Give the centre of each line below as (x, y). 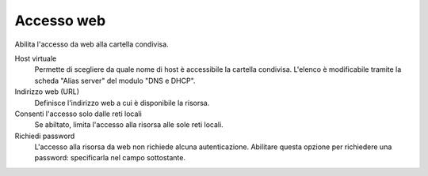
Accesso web (60, 21)
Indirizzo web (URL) (47, 92)
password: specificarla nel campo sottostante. (110, 158)
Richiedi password (45, 136)
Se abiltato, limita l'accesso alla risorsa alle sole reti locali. (129, 125)
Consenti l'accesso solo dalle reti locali (78, 114)
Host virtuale (36, 58)
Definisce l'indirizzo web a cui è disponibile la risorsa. (122, 103)
